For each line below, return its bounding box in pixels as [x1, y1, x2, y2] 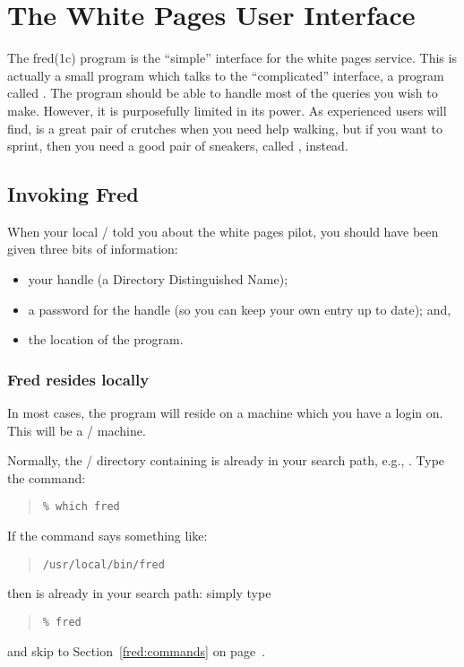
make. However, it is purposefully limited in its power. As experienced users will [7, 100, 447, 119]
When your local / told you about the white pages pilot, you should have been [7, 221, 439, 240]
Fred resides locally [7, 368, 150, 390]
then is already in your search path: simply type [7, 584, 271, 602]
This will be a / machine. [7, 420, 146, 439]
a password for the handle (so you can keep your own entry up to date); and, [28, 299, 451, 318]
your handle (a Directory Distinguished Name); [28, 270, 288, 289]
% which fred [42, 500, 120, 514]
